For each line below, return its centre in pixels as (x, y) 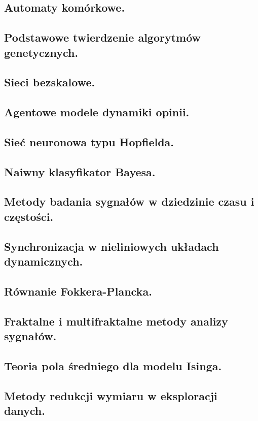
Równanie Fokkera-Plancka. (78, 291)
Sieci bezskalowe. (50, 82)
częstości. (29, 216)
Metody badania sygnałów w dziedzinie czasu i (129, 201)
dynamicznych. (44, 261)
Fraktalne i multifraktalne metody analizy (116, 321)
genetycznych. (41, 52)
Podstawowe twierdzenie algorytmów (103, 37)
